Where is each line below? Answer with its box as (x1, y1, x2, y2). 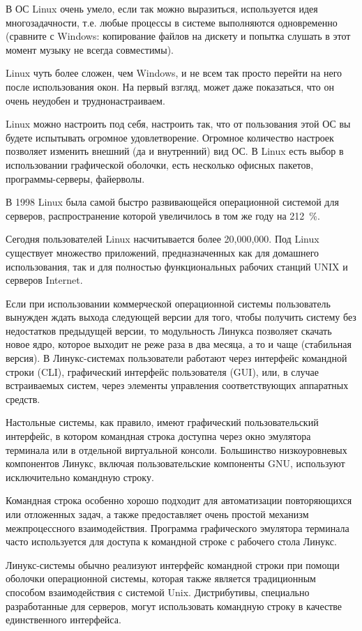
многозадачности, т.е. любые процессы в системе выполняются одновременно (6, 15, 338, 29)
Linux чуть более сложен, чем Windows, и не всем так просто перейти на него (6, 66, 342, 80)
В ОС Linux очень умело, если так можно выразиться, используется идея (6, 1, 318, 15)
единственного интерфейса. (6, 612, 121, 627)
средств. (6, 391, 40, 406)
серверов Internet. (6, 273, 83, 287)
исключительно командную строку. (6, 469, 154, 484)
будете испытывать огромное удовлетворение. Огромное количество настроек (6, 130, 334, 144)
